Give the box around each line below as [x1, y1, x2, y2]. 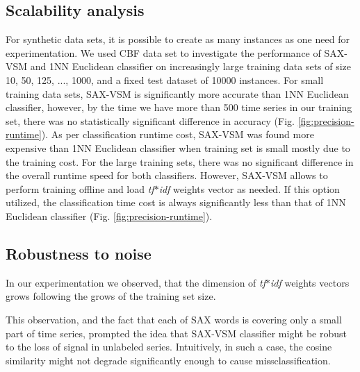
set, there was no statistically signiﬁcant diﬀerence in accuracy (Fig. [6, 113, 295, 128]
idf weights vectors [270, 275, 350, 289]
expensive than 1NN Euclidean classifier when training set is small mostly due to [6, 140, 350, 155]
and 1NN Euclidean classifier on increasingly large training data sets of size [30, 59, 352, 74]
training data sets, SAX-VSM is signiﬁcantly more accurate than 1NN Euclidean [6, 86, 349, 101]
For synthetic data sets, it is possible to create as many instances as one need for [6, 32, 350, 46]
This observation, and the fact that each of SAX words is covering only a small [6, 312, 342, 326]
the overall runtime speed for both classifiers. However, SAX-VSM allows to [6, 168, 328, 183]
